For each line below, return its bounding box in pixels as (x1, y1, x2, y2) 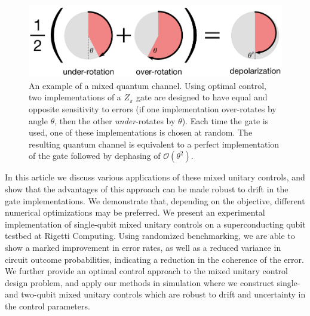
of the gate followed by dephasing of (29, 149, 161, 162)
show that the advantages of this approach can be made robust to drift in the (5, 183, 288, 195)
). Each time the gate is (182, 114, 269, 127)
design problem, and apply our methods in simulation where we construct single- (5, 276, 300, 289)
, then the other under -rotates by (54, 114, 176, 127)
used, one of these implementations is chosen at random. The (29, 126, 253, 139)
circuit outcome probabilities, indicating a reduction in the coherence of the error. (5, 253, 304, 265)
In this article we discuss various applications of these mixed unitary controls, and (5, 171, 305, 183)
